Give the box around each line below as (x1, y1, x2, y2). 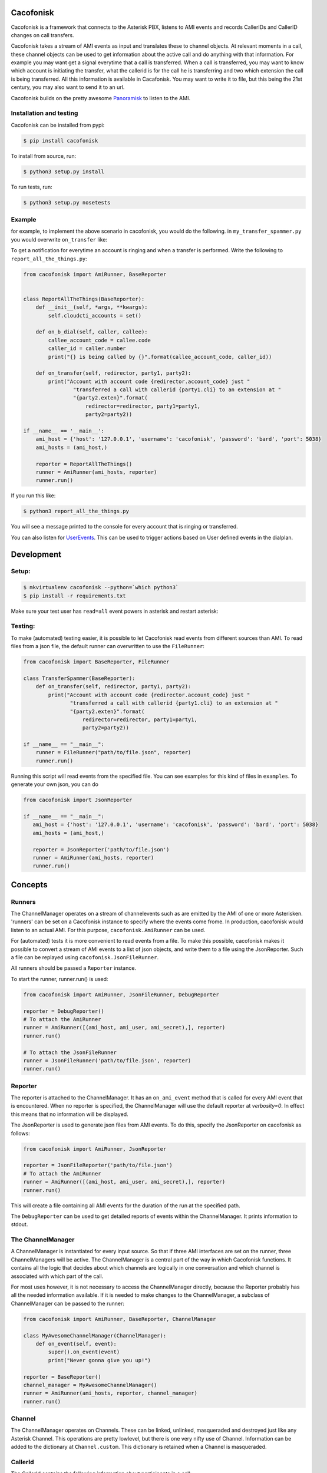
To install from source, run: (11, 152, 77, 159)
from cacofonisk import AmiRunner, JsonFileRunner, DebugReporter (23, 991, 219, 998)
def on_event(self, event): (35, 1340, 117, 1347)
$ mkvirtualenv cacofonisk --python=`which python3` (23, 584, 179, 591)
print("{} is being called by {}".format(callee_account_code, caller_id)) (48, 354, 272, 360)
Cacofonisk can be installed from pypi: (11, 121, 105, 128)
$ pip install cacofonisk (23, 137, 98, 144)
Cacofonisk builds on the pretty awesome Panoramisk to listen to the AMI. (11, 94, 191, 101)
